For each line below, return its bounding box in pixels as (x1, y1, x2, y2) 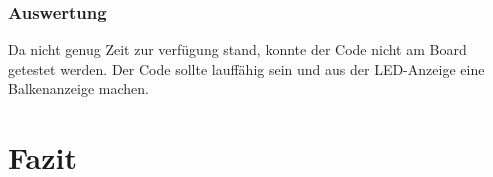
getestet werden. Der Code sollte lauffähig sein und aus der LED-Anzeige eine (8, 58, 485, 79)
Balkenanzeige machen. (8, 78, 149, 99)
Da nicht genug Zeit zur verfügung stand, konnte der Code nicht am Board (8, 39, 467, 60)
